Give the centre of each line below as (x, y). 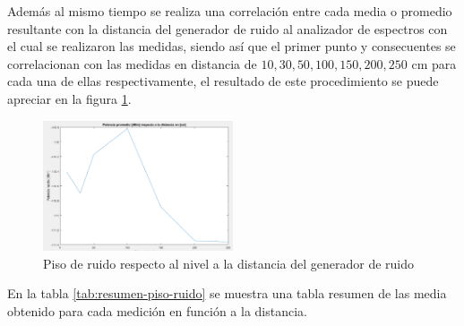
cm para (434, 63)
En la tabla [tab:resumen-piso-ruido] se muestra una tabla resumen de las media (227, 293)
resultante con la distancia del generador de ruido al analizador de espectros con (228, 28)
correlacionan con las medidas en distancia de (132, 63)
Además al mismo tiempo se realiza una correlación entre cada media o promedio (230, 11)
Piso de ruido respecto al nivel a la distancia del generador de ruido (229, 263)
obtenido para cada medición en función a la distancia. (157, 310)
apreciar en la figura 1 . (69, 98)
